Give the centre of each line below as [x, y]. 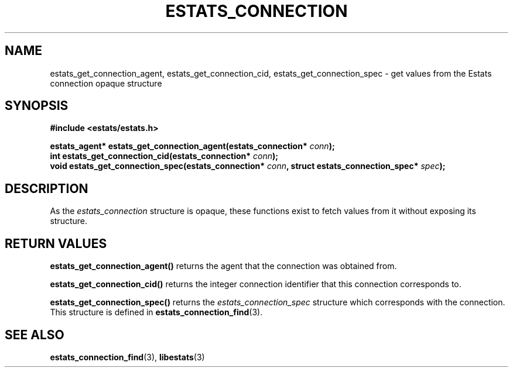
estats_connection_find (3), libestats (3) [127, 357]
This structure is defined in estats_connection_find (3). [156, 312]
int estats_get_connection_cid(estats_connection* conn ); [164, 156]
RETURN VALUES [56, 243]
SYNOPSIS [37, 106]
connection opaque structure [106, 83]
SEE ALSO [35, 335]
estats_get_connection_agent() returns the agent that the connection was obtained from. [223, 266]
